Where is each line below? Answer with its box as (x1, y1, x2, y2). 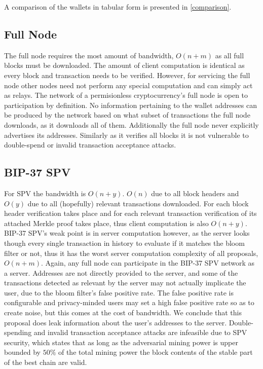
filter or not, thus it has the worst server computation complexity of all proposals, (4, 247, 258, 258)
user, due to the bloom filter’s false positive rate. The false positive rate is (4, 287, 234, 298)
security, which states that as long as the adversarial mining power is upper (4, 337, 238, 347)
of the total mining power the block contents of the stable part (58, 347, 253, 357)
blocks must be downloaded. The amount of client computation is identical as (4, 60, 245, 70)
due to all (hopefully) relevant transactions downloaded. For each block (27, 198, 249, 208)
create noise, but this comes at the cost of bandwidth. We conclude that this (4, 307, 242, 318)
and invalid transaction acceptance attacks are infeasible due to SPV (33, 327, 247, 338)
